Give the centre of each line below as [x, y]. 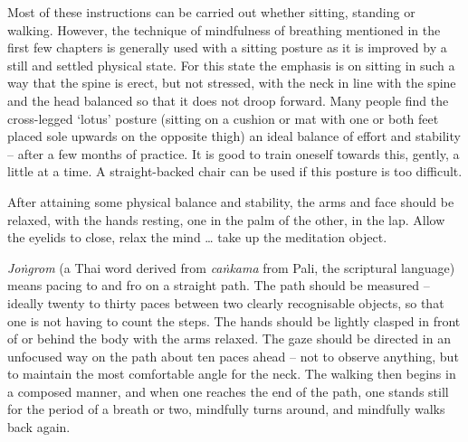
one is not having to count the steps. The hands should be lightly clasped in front [234, 320]
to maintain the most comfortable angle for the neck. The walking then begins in [232, 374]
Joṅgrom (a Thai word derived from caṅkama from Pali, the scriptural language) [231, 267]
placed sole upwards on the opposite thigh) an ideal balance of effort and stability [234, 136]
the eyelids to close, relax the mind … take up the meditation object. [197, 237]
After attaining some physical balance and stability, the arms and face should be [231, 201]
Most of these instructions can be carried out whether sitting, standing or [211, 12]
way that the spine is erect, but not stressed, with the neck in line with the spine [232, 83]
